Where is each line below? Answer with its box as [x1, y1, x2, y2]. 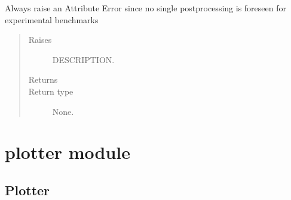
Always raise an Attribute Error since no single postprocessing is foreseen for [5, 2, 286, 14]
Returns [28, 73, 58, 86]
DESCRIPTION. [52, 53, 115, 65]
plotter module [5, 140, 131, 164]
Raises [28, 33, 52, 46]
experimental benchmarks [5, 13, 99, 26]
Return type [28, 85, 73, 97]
